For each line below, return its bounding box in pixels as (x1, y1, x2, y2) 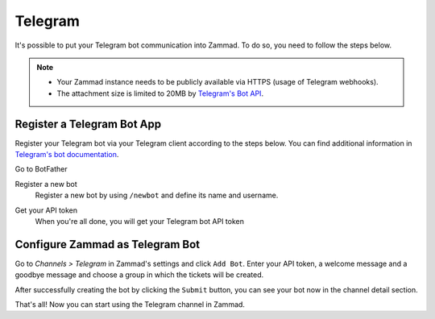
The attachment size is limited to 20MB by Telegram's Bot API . (56, 89, 264, 98)
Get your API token (14, 205, 78, 215)
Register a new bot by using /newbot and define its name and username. (35, 190, 279, 201)
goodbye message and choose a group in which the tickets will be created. (14, 270, 264, 280)
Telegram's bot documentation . (14, 150, 119, 159)
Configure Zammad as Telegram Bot (14, 238, 201, 251)
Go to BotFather (14, 164, 68, 174)
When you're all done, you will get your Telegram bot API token (35, 216, 245, 226)
